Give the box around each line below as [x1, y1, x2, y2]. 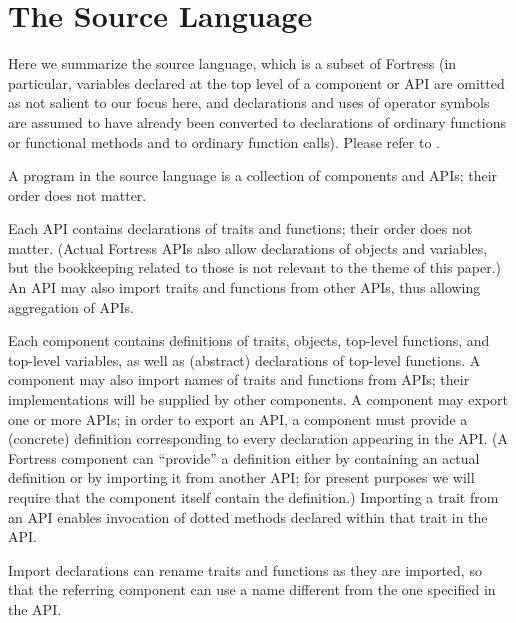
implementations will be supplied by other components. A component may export [8, 389, 509, 410]
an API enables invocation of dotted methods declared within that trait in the [8, 506, 488, 527]
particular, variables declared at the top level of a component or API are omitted [8, 72, 505, 93]
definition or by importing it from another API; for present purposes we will [8, 467, 475, 488]
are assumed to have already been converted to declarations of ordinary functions [8, 111, 506, 132]
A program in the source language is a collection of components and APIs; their [8, 165, 498, 186]
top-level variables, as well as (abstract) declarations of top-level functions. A [8, 349, 481, 370]
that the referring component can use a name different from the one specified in [8, 579, 496, 600]
